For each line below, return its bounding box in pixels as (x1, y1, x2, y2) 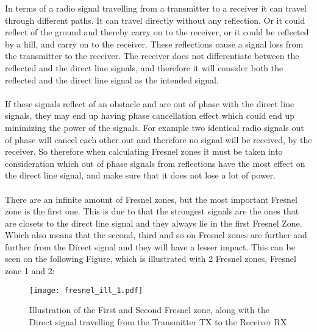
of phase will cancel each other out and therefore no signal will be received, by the (5, 133, 312, 146)
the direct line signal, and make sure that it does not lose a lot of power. (5, 169, 276, 182)
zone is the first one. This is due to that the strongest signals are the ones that (5, 205, 299, 217)
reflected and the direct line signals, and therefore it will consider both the (5, 61, 283, 74)
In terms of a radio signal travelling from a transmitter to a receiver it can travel (5, 2, 307, 14)
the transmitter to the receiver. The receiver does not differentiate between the (5, 49, 299, 62)
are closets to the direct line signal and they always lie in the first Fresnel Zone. (5, 216, 302, 229)
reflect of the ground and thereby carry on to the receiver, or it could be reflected (5, 26, 309, 38)
